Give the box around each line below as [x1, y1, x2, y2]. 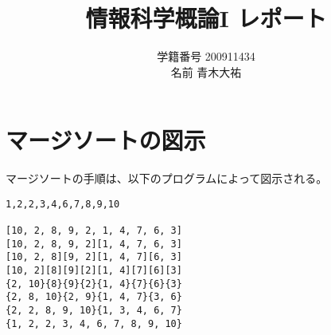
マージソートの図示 [6, 124, 206, 156]
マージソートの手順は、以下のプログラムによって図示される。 [6, 170, 328, 187]
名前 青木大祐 [170, 63, 242, 80]
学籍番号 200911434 [157, 48, 255, 65]
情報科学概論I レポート [85, 2, 327, 34]
